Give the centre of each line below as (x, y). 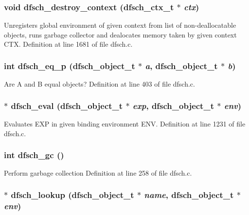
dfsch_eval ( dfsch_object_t (67, 105)
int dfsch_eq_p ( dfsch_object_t (70, 65)
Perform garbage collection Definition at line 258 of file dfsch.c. (98, 173)
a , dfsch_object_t (181, 65)
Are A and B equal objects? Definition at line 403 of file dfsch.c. (99, 84)
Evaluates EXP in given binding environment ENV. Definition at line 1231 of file (125, 124)
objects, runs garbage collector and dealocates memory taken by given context (120, 34)
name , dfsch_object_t (189, 194)
